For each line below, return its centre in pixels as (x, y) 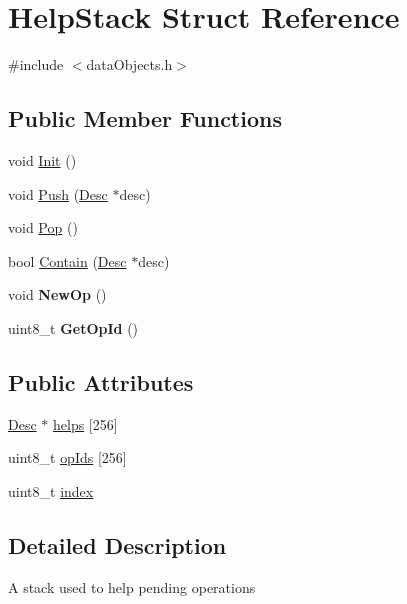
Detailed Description (117, 544)
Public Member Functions (145, 118)
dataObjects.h (129, 64)
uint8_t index (51, 490)
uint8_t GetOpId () (73, 327)
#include (36, 64)
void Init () (42, 159)
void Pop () (43, 227)
